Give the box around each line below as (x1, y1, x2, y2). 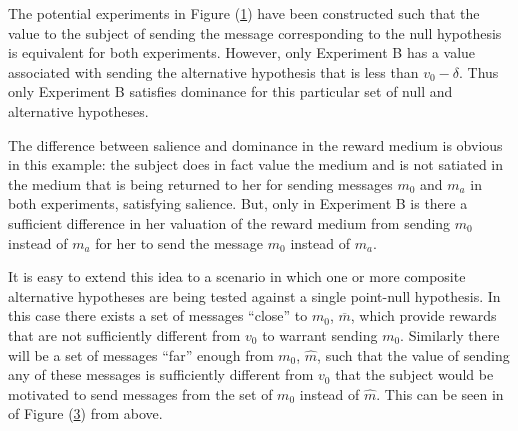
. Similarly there (400, 324, 500, 345)
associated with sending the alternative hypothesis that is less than (8, 61, 419, 82)
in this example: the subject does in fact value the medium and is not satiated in (8, 154, 504, 175)
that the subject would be (335, 364, 494, 385)
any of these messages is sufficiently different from (8, 364, 314, 385)
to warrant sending (262, 324, 378, 345)
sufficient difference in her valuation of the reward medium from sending (8, 212, 451, 233)
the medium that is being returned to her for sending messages (8, 173, 393, 194)
